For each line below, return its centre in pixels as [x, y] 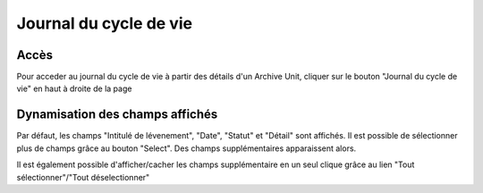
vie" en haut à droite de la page [74, 88]
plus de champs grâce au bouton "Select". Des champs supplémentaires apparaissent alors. [186, 148]
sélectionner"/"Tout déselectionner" [83, 177]
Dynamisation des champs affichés [117, 115]
